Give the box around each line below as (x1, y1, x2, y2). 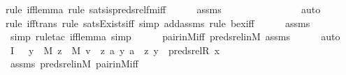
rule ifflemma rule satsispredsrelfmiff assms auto (6, 2, 321, 16)
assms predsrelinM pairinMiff (10, 56, 138, 71)
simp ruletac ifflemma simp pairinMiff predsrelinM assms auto (10, 29, 340, 44)
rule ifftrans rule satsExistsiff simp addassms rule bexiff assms (6, 15, 310, 30)
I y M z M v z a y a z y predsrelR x (10, 42, 220, 57)
